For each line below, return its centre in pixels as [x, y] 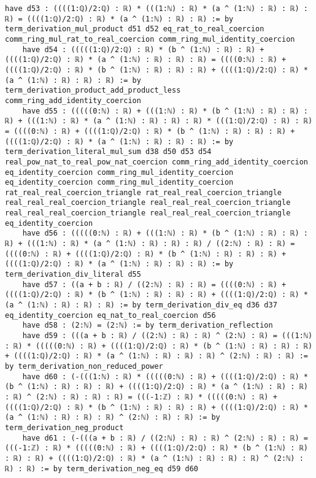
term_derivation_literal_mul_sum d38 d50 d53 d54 [108, 152]
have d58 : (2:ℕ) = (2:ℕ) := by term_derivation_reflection [148, 326]
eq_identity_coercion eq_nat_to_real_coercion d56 [110, 315]
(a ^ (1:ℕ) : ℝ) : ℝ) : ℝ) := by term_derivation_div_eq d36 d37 [141, 305]
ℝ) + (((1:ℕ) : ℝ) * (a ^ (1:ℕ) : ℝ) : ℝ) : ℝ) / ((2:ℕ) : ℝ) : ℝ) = [150, 244]
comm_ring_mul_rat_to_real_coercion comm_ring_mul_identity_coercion [150, 39]
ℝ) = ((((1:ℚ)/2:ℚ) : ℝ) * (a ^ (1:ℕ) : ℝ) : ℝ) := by [119, 19]
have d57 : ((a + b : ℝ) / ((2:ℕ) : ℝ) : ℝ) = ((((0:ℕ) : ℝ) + [154, 284]
